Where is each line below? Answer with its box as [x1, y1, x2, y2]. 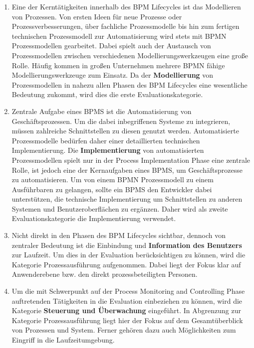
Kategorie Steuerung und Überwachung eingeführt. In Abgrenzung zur [11, 305, 241, 316]
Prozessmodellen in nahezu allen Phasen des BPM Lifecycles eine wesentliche [11, 79, 248, 90]
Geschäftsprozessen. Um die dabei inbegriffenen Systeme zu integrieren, [11, 116, 231, 126]
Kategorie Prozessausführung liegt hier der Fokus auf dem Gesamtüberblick [11, 315, 243, 325]
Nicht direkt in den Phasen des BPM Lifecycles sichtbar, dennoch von [11, 230, 226, 240]
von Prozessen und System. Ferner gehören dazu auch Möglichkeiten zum [11, 325, 236, 335]
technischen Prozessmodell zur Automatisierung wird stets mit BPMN [11, 30, 227, 41]
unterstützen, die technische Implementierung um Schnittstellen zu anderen [11, 194, 243, 204]
